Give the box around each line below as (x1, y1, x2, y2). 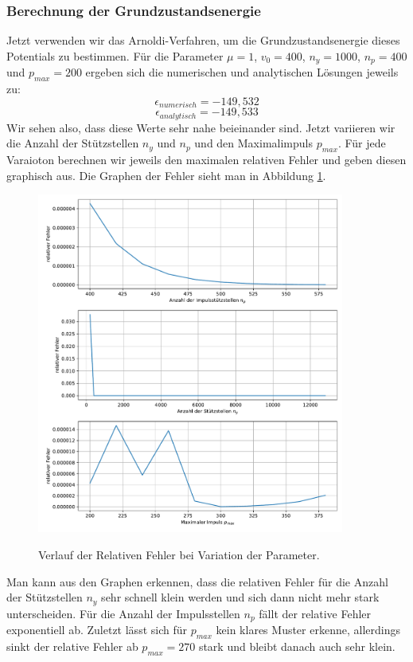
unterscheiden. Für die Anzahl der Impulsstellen (6, 605, 240, 621)
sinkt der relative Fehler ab (6, 637, 138, 654)
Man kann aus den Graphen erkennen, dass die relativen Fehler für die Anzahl (6, 573, 388, 590)
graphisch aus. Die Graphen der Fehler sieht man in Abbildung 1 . (6, 166, 326, 183)
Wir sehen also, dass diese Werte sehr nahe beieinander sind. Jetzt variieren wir (6, 119, 395, 135)
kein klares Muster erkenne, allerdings (216, 621, 400, 638)
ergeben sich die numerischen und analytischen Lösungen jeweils (85, 64, 399, 80)
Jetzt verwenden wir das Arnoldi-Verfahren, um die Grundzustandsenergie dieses (6, 32, 400, 49)
